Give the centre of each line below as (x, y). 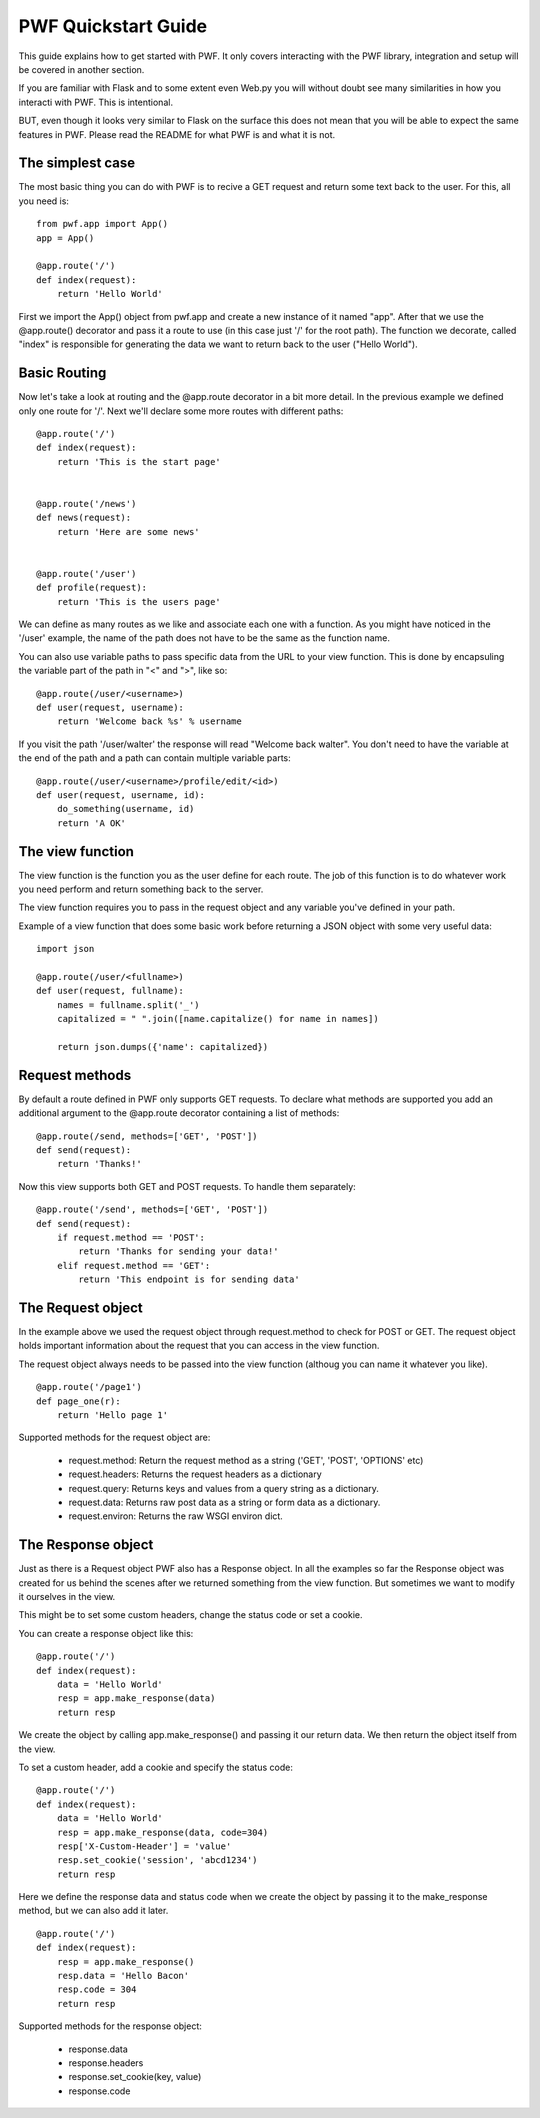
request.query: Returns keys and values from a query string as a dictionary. (224, 1488)
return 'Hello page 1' (112, 1415)
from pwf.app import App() (102, 224)
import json (65, 949)
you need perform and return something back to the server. (141, 889)
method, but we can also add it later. (93, 1911)
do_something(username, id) (125, 809)
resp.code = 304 (96, 1989)
